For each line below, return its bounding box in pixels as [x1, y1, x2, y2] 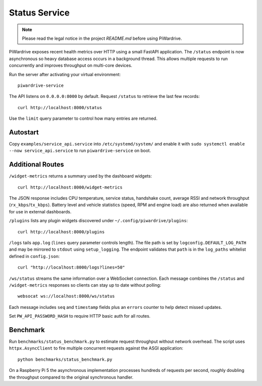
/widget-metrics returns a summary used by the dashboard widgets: [9, 173, 152, 179]
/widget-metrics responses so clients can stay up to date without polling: [9, 282, 161, 288]
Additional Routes [9, 161, 64, 169]
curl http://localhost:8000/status [17, 105, 102, 110]
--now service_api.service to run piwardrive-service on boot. [9, 148, 151, 154]
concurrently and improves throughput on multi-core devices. [9, 63, 132, 68]
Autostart [9, 128, 39, 136]
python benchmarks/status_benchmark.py [17, 356, 113, 362]
